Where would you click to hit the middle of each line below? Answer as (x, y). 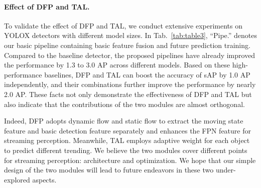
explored (17, 179)
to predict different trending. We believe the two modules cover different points (126, 150)
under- (226, 170)
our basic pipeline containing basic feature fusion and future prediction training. (127, 45)
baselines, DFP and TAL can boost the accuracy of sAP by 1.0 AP (147, 74)
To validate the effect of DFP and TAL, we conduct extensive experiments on (123, 25)
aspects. (44, 179)
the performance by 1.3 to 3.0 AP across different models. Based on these (117, 65)
